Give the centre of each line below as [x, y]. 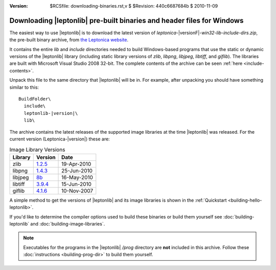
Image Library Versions [37, 150]
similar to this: [24, 87]
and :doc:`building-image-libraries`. [68, 224]
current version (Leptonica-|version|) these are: [60, 139]
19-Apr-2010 [76, 164]
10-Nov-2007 [77, 190]
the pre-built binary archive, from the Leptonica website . [69, 40]
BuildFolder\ [35, 99]
